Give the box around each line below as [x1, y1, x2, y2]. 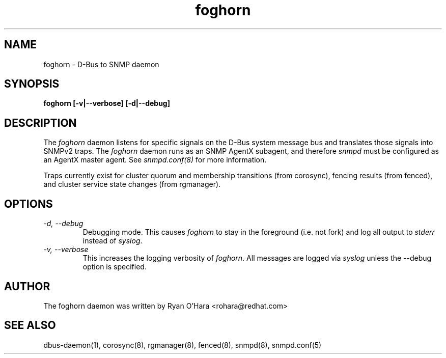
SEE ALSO [4, 319, 56, 332]
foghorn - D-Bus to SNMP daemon [43, 60, 159, 69]
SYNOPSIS [4, 77, 60, 91]
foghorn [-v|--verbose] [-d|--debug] [43, 99, 170, 108]
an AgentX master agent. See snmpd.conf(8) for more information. [43, 155, 267, 164]
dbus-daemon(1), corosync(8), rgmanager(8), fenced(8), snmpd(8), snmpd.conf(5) [43, 340, 322, 349]
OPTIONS [4, 197, 53, 210]
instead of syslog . [82, 236, 143, 245]
